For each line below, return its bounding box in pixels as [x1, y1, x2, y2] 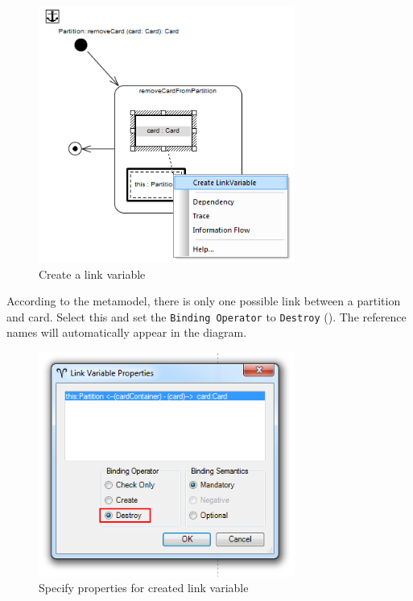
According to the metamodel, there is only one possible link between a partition [6, 292, 401, 309]
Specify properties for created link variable [39, 579, 249, 596]
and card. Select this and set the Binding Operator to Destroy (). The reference [6, 308, 407, 325]
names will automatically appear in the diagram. [6, 324, 247, 341]
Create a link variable [39, 265, 146, 282]
